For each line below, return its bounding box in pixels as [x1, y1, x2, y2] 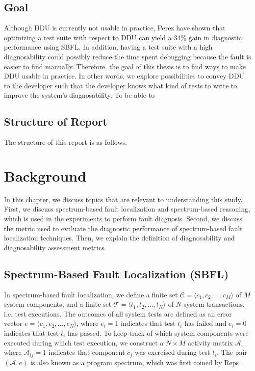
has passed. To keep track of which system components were [67, 328, 249, 338]
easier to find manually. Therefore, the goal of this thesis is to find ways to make [4, 61, 246, 71]
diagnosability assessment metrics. [4, 242, 106, 252]
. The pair [217, 347, 247, 357]
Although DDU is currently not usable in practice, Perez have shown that [4, 23, 226, 33]
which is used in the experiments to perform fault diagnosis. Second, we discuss [4, 213, 243, 224]
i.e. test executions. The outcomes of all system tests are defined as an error [4, 308, 232, 318]
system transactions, [183, 299, 245, 309]
